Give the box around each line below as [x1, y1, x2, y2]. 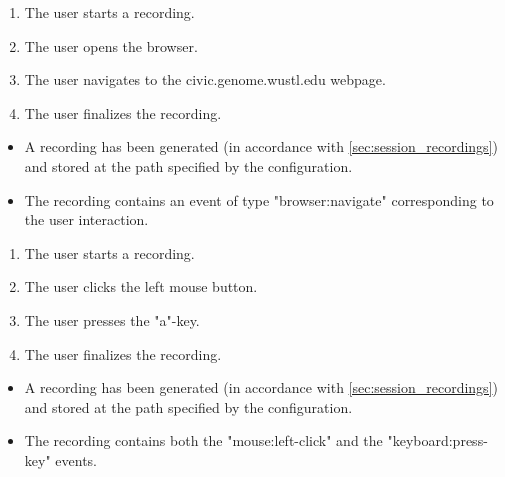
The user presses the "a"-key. [24, 309, 200, 330]
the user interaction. [24, 209, 149, 230]
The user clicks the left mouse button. [24, 276, 258, 297]
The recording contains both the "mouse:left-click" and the [24, 430, 383, 451]
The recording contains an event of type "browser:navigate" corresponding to [24, 189, 494, 210]
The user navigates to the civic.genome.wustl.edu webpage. [24, 69, 386, 90]
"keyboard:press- [387, 430, 488, 451]
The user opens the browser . [24, 35, 198, 56]
